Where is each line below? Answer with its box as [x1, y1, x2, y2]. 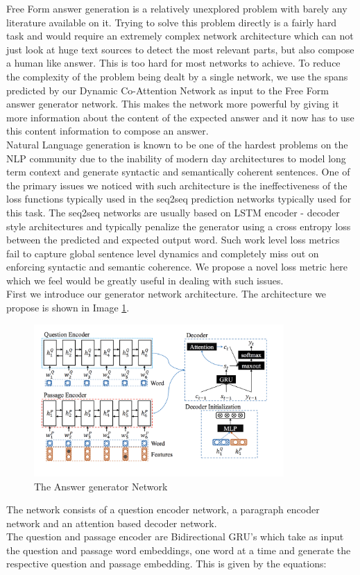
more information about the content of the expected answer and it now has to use [6, 110, 354, 124]
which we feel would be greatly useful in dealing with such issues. [6, 273, 284, 287]
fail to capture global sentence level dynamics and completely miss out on [6, 246, 319, 260]
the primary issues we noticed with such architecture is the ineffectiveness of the [6, 178, 348, 192]
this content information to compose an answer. [6, 123, 209, 138]
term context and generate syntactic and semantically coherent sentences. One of [6, 164, 350, 179]
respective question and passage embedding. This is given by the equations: [6, 556, 327, 571]
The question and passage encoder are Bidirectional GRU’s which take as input [6, 529, 344, 544]
